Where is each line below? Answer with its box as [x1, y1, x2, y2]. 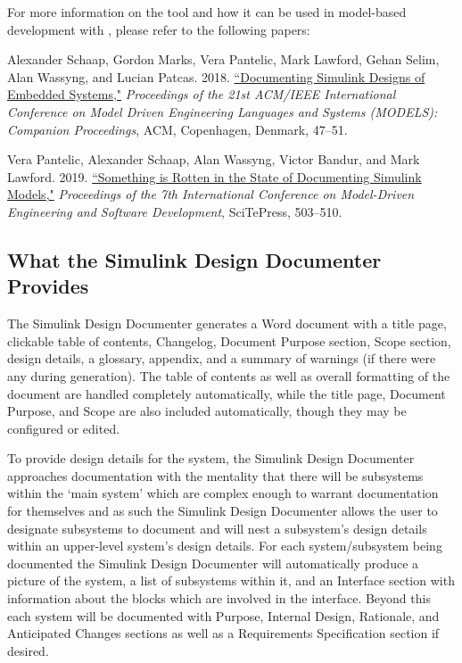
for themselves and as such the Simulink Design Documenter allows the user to [7, 501, 438, 520]
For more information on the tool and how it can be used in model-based [7, 3, 407, 21]
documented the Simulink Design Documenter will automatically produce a [7, 553, 419, 572]
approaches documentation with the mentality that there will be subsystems [7, 466, 424, 485]
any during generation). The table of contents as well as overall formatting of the [7, 366, 450, 385]
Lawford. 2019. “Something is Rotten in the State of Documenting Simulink [7, 167, 422, 186]
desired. [7, 641, 49, 659]
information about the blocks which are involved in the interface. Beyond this [7, 589, 431, 608]
